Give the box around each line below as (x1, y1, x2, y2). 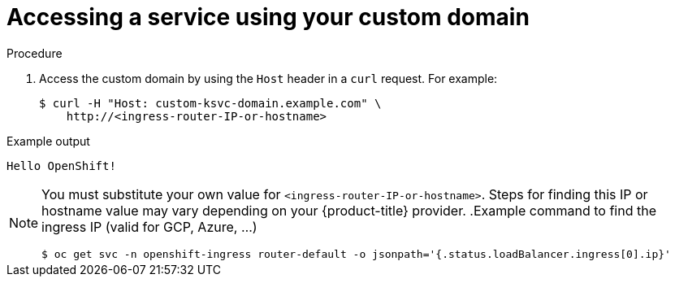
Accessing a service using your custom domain (6, 3, 530, 31)
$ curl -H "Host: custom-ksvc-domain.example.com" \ (39, 96, 382, 110)
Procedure (6, 46, 63, 60)
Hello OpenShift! (6, 159, 116, 172)
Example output (6, 133, 90, 148)
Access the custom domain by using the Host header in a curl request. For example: (39, 71, 498, 85)
